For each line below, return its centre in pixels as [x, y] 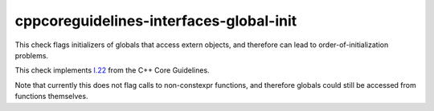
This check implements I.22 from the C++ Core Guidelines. [112, 70]
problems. [31, 55]
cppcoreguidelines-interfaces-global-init [156, 21]
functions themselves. [51, 97]
